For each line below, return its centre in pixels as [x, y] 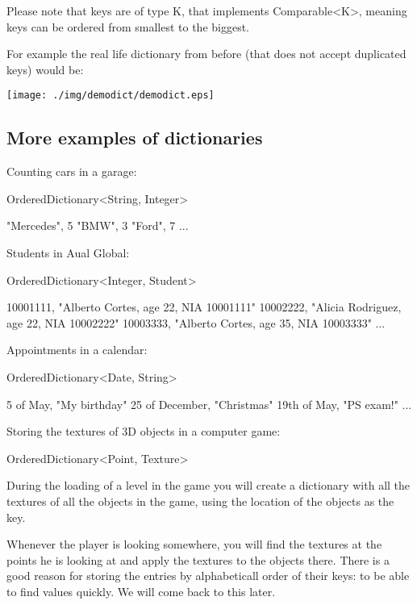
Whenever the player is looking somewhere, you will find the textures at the [194, 544]
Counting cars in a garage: [72, 171]
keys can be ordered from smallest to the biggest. [128, 26]
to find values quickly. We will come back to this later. [141, 591]
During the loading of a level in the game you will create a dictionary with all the [208, 485]
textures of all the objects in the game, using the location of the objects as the [200, 501]
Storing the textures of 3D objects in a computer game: [144, 431]
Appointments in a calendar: [77, 350]
